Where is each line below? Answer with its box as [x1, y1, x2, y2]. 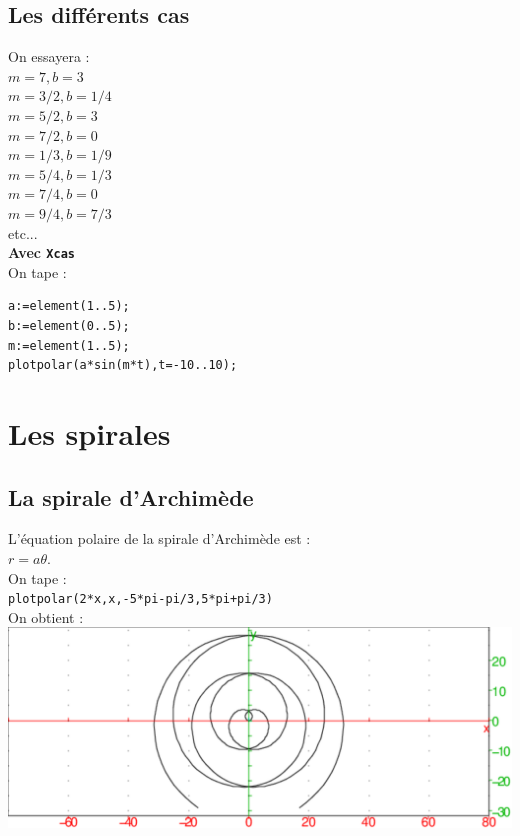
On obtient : [8, 606, 84, 627]
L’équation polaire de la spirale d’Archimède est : [8, 528, 311, 549]
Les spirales [8, 412, 171, 453]
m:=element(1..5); [8, 338, 130, 353]
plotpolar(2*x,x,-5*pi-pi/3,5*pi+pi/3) [8, 592, 273, 607]
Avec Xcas [8, 242, 75, 263]
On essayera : [8, 46, 90, 67]
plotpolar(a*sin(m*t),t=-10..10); [8, 358, 238, 373]
